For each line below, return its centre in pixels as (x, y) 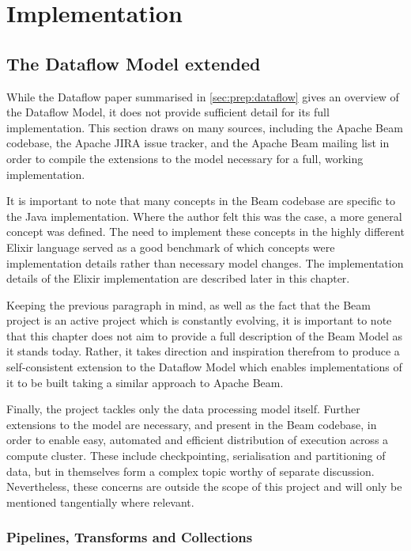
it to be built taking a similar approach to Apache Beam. (145, 382)
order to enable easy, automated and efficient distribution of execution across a (198, 440)
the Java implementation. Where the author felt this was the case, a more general (204, 216)
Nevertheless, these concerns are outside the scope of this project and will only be (204, 486)
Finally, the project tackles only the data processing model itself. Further (183, 409)
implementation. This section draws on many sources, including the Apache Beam (205, 127)
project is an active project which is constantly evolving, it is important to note (199, 320)
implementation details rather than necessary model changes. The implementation (205, 262)
